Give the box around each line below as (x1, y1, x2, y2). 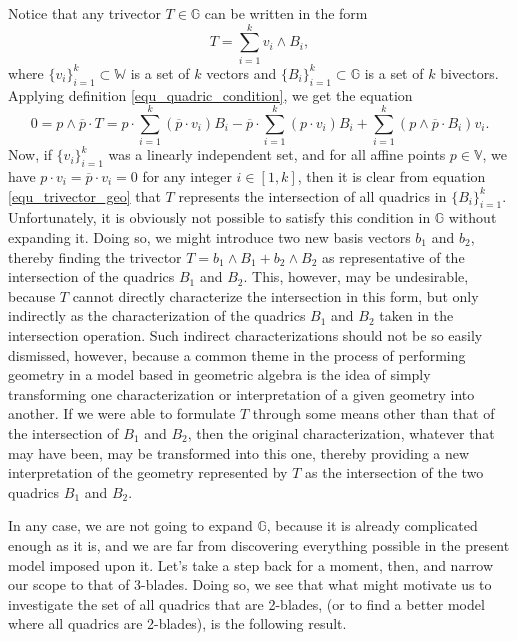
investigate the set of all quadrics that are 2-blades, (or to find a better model (8, 593, 485, 614)
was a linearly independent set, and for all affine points (108, 144, 446, 165)
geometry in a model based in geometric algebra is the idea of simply (8, 364, 431, 385)
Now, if (8, 144, 52, 165)
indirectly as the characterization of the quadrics (8, 305, 306, 326)
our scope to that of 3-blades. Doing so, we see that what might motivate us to (8, 574, 492, 595)
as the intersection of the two (305, 462, 484, 483)
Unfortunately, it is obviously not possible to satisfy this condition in (8, 207, 431, 228)
